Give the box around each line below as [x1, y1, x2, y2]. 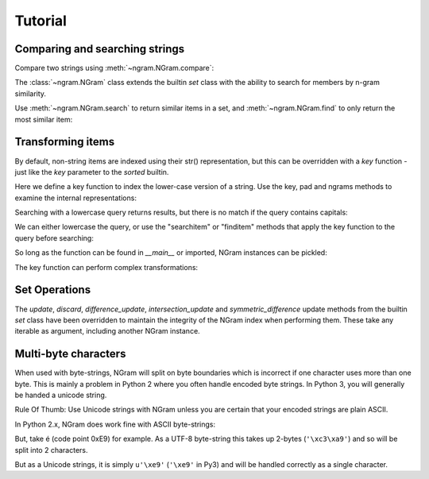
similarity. [14, 88, 47, 99]
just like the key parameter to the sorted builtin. [14, 167, 169, 176]
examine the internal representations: [14, 193, 137, 203]
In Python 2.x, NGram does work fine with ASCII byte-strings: [14, 419, 216, 429]
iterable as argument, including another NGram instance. [14, 326, 200, 336]
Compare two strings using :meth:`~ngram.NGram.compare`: [14, 64, 214, 73]
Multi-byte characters [14, 347, 126, 361]
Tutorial [14, 12, 68, 29]
